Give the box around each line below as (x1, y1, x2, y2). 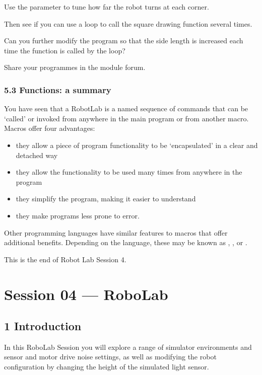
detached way (16, 149, 58, 160)
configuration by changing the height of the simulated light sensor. (4, 361, 209, 372)
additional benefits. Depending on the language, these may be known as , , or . (4, 237, 247, 248)
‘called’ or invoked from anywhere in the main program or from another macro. (4, 113, 249, 123)
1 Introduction (4, 318, 82, 334)
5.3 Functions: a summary (4, 83, 111, 96)
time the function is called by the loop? (4, 45, 125, 55)
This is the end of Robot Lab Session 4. (4, 254, 126, 264)
